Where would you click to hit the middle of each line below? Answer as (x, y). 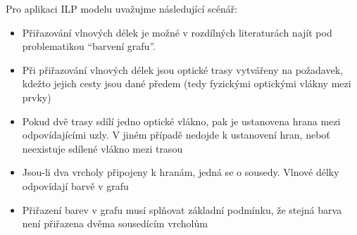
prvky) (37, 97)
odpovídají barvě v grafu (75, 185)
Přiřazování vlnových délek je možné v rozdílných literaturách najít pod (177, 32)
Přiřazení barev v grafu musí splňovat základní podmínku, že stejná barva (182, 209)
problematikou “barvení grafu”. (89, 46)
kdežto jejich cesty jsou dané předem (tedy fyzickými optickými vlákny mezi (187, 83)
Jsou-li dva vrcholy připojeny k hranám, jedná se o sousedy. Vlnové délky (181, 172)
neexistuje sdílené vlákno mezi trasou (102, 148)
